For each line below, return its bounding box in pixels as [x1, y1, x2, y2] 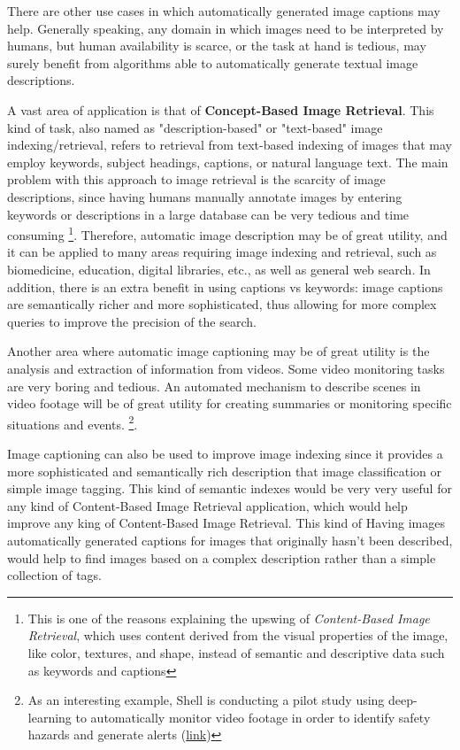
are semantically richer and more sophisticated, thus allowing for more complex [7, 295, 437, 313]
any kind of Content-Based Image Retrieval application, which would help [7, 496, 408, 514]
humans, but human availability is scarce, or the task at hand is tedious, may [7, 36, 426, 55]
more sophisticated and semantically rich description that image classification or [7, 461, 441, 480]
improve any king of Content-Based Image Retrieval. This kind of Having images [7, 514, 445, 532]
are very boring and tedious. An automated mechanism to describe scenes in [7, 376, 421, 395]
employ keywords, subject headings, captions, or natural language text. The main [7, 152, 448, 171]
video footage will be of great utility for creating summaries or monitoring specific [7, 394, 452, 413]
